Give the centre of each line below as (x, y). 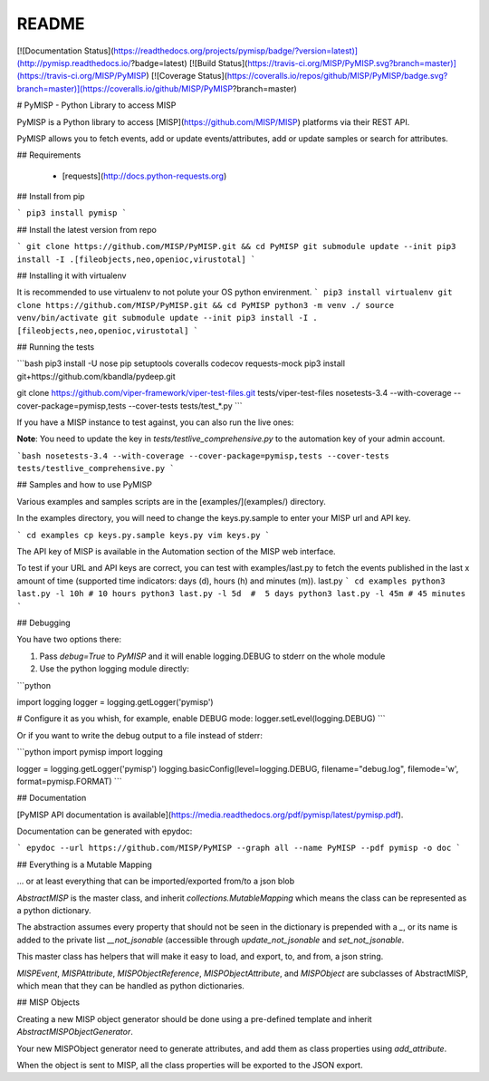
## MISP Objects (48, 1002)
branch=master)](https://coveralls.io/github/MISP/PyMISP (125, 88)
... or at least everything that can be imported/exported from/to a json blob (156, 881)
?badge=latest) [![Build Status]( (189, 63)
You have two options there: (69, 640)
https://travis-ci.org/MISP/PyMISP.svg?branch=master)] (352, 63)
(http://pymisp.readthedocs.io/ (74, 63)
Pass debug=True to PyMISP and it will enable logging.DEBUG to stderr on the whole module (212, 656)
